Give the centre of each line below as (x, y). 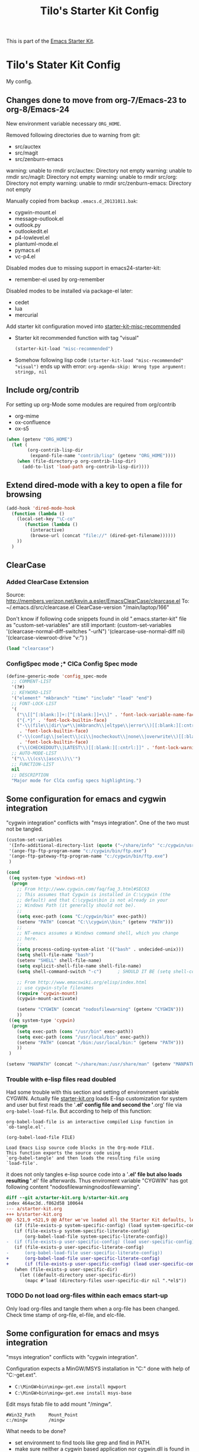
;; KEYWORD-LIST (31, 693)
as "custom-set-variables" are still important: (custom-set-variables (89, 625)
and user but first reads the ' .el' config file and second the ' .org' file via (94, 1105)
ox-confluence (33, 422)
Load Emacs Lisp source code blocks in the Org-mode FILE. (81, 1148)
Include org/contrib (43, 390)
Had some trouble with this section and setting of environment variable (93, 1092)
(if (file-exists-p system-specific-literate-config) (82, 1231)
